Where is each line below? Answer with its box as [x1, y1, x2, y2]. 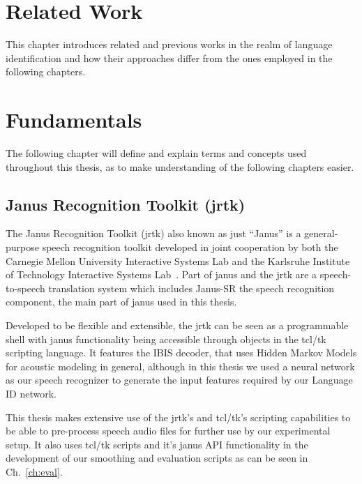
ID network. [6, 386, 56, 400]
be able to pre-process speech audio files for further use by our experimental [6, 423, 331, 438]
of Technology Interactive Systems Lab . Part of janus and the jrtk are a [6, 267, 317, 282]
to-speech [6, 280, 45, 295]
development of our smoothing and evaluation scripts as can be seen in [6, 451, 308, 465]
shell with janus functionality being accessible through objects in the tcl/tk [6, 331, 326, 346]
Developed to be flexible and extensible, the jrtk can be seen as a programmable [6, 317, 349, 332]
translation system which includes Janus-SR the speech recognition [48, 280, 335, 295]
